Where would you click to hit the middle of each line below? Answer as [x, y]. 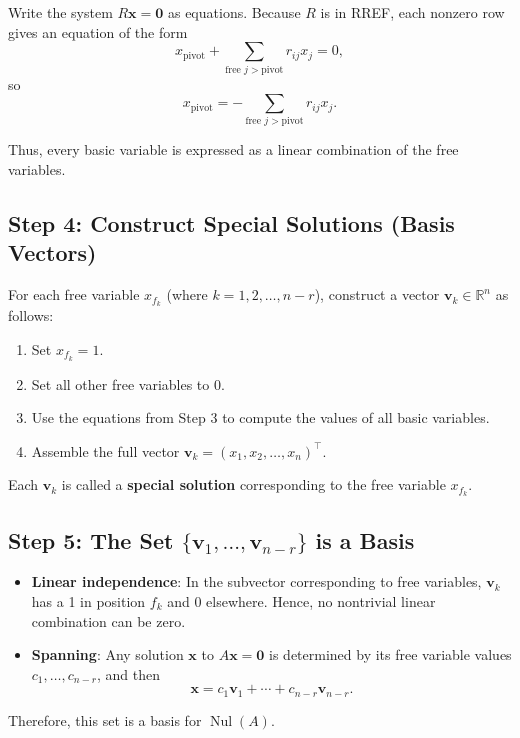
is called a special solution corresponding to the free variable [253, 484]
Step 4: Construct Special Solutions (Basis [231, 223]
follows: [31, 315]
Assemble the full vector [105, 450]
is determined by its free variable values [390, 654]
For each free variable [74, 294]
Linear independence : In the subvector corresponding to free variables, [256, 581]
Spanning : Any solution [107, 654]
